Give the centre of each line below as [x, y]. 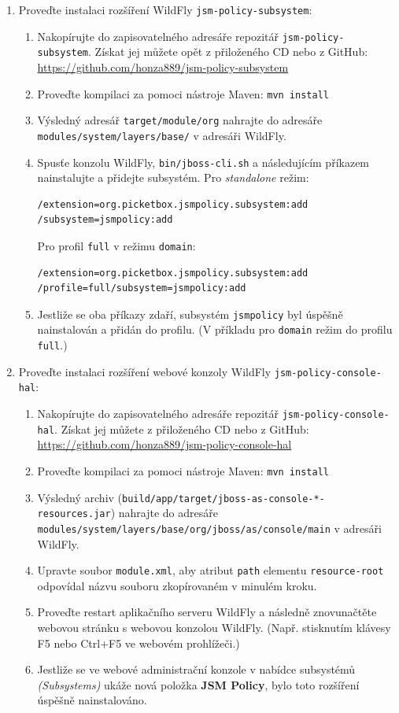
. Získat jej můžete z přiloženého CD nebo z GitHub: [182, 429]
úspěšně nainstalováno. [92, 700]
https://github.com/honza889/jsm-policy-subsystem [163, 66]
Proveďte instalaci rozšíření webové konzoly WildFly [145, 371]
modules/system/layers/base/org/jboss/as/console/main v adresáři [209, 528]
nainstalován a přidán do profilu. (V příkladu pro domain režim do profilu [215, 329]
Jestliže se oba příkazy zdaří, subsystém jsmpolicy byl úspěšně [190, 314]
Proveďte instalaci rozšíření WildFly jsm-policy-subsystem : [165, 9]
